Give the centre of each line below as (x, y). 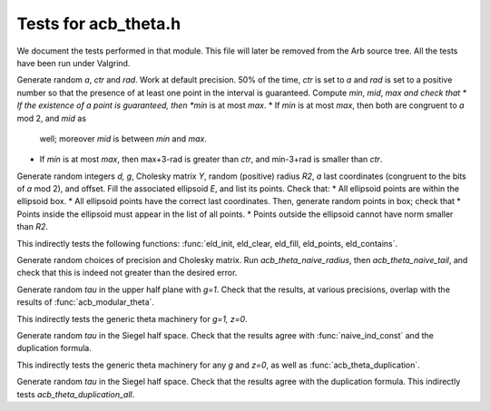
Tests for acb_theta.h (99, 24)
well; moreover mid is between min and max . (123, 138)
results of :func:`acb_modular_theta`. (85, 302)
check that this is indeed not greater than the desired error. (127, 273)
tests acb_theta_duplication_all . (76, 394)
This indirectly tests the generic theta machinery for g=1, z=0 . (132, 318)
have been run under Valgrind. (73, 63)
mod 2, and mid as (51, 118)
